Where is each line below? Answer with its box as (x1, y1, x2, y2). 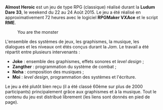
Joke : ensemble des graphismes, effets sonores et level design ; (12, 59, 144, 64)
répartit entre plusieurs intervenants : (5, 49, 80, 55)
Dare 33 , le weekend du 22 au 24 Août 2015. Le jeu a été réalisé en (5, 9, 141, 15)
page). (5, 99, 19, 105)
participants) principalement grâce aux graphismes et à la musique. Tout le (5, 89, 157, 94)
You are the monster (17, 29, 59, 35)
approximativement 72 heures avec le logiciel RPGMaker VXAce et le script (5, 15, 158, 20)
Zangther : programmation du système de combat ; (12, 64, 117, 69)
